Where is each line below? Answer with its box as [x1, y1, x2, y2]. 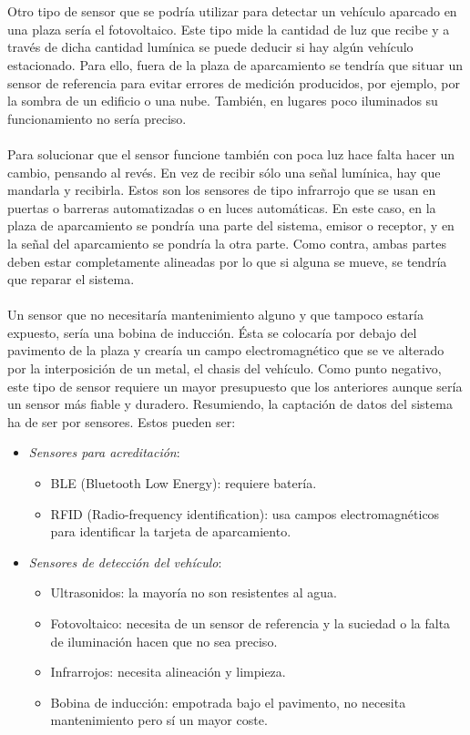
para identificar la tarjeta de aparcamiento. [50, 522, 291, 541]
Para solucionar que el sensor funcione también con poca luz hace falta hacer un [7, 144, 455, 163]
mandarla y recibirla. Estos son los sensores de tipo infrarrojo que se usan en [7, 180, 436, 199]
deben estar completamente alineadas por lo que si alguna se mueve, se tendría [7, 251, 447, 271]
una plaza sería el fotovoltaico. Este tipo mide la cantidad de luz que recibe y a [7, 19, 450, 38]
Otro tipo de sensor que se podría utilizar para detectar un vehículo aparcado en [7, 2, 457, 21]
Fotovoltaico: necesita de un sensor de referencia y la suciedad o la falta [50, 614, 451, 632]
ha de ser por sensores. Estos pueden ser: [7, 412, 236, 431]
